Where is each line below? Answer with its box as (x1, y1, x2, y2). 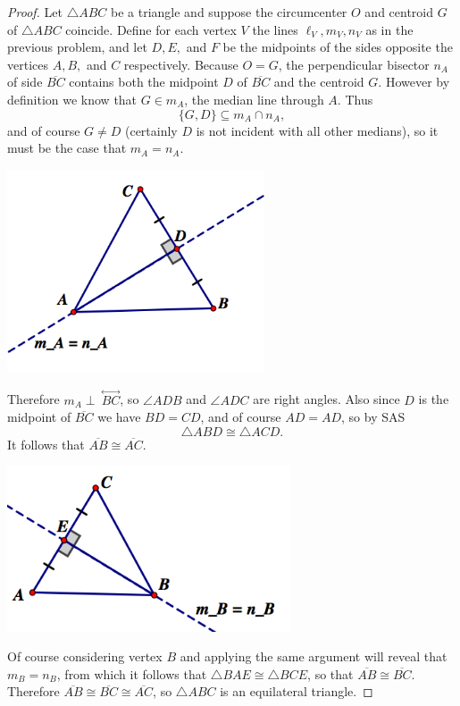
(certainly (124, 121, 178, 139)
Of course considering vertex (7, 647, 163, 666)
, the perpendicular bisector (278, 55, 430, 73)
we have (97, 408, 141, 426)
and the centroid (273, 72, 364, 91)
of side (7, 72, 43, 91)
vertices (7, 55, 48, 73)
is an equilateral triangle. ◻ (220, 682, 373, 701)
